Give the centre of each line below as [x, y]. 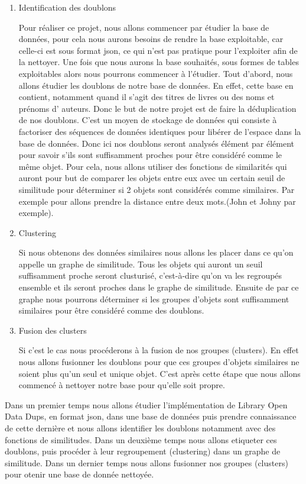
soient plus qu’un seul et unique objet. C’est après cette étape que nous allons [159, 373]
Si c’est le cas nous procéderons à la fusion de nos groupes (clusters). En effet [159, 350]
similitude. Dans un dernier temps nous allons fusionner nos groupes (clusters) [147, 462]
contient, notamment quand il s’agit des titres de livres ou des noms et [147, 97]
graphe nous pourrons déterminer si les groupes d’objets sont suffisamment [154, 299]
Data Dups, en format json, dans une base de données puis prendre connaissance [151, 416]
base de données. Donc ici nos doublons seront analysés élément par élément [157, 143]
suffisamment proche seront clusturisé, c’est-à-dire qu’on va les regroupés [150, 275]
